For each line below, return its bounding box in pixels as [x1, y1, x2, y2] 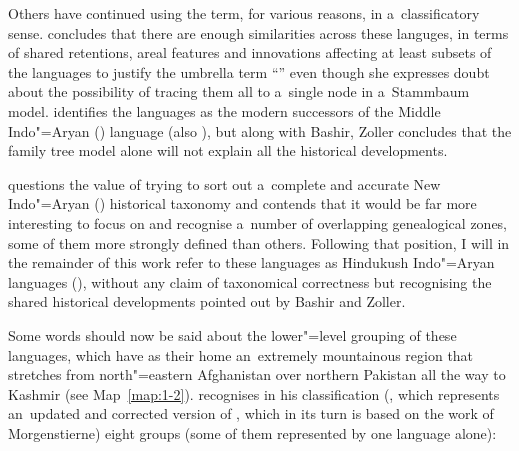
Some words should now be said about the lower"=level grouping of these [8, 324, 457, 345]
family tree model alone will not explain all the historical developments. [8, 140, 448, 161]
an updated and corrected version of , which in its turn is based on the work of [8, 403, 494, 424]
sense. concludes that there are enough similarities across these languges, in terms [8, 22, 509, 43]
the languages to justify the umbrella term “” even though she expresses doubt [8, 61, 490, 82]
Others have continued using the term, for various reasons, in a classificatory [8, 3, 480, 23]
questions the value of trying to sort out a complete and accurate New [8, 173, 441, 194]
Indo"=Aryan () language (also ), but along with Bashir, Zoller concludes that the [8, 120, 512, 141]
